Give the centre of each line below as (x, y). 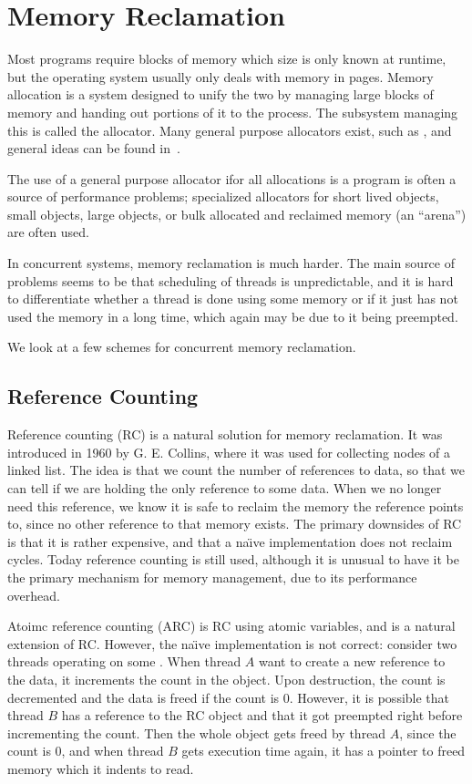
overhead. (34, 595)
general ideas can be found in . (94, 148)
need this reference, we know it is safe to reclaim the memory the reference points (236, 505)
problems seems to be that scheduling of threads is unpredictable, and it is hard (231, 280)
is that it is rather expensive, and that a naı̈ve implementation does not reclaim (230, 541)
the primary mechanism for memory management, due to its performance (212, 577)
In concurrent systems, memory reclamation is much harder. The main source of (231, 263)
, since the (428, 732)
